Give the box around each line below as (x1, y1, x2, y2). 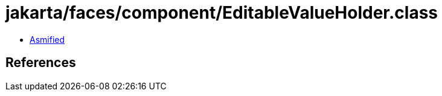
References (5, 55, 76, 71)
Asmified (30, 34, 65, 45)
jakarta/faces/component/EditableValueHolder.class (5, 2, 438, 23)
